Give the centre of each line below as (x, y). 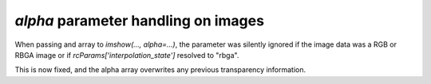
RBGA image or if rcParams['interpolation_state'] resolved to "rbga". (127, 55)
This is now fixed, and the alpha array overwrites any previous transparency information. (160, 70)
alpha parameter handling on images (140, 21)
